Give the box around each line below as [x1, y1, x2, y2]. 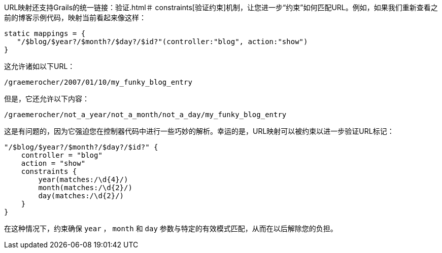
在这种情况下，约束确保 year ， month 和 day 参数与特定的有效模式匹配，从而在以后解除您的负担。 [4, 224, 337, 233]
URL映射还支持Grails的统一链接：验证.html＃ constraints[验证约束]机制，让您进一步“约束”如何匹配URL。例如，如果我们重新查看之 [4, 3, 438, 12]
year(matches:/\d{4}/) [38, 175, 128, 184]
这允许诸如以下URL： [4, 62, 75, 70]
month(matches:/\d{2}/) [38, 184, 132, 192]
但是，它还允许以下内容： [4, 94, 89, 103]
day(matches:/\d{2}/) [38, 192, 124, 200]
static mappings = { [4, 29, 86, 38]
